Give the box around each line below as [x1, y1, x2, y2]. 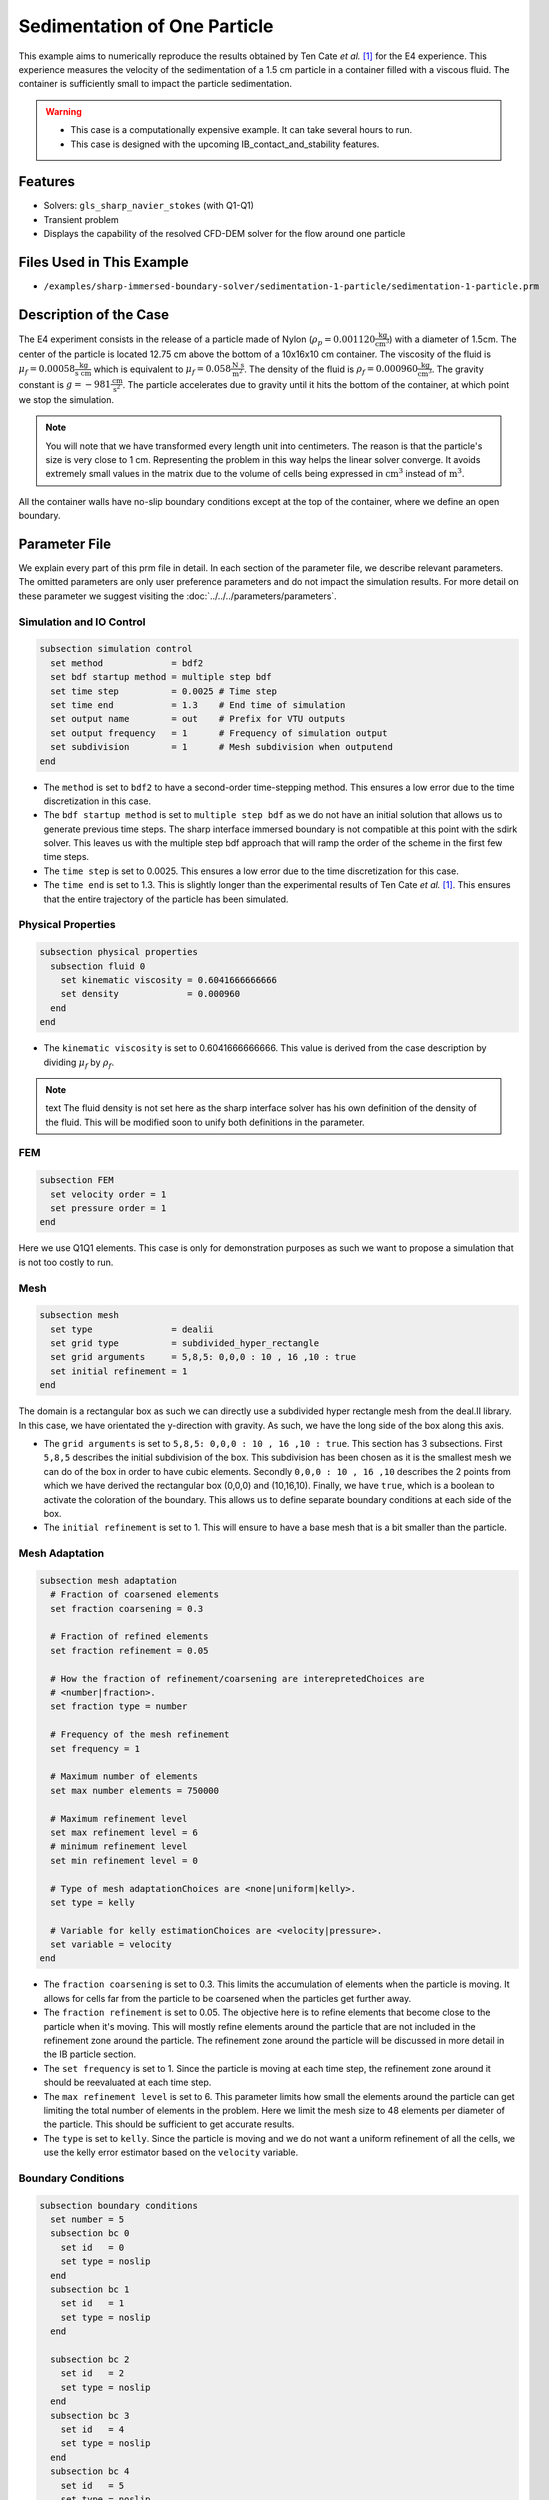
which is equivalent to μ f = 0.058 [93, 363, 232, 377]
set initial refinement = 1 [50, 1365, 188, 1377]
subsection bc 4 [50, 2466, 130, 2477]
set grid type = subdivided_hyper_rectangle [50, 1338, 320, 1349]
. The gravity [431, 363, 484, 375]
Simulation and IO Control [18, 615, 146, 629]
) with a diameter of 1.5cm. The [388, 333, 517, 345]
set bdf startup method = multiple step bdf [50, 671, 272, 683]
